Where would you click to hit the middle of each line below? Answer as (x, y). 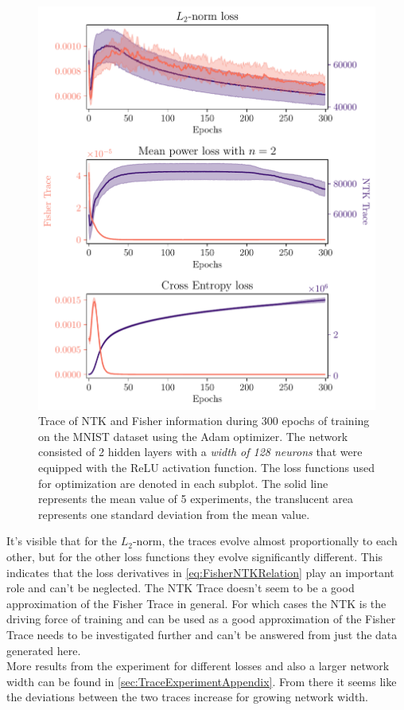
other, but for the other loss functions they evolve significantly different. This (195, 556)
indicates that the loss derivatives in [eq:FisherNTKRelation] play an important (200, 572)
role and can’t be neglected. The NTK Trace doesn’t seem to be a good (181, 588)
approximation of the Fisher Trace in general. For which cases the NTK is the (196, 603)
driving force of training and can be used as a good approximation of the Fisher (201, 619)
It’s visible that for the (62, 541)
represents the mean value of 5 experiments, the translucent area (196, 499)
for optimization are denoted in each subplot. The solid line (183, 483)
